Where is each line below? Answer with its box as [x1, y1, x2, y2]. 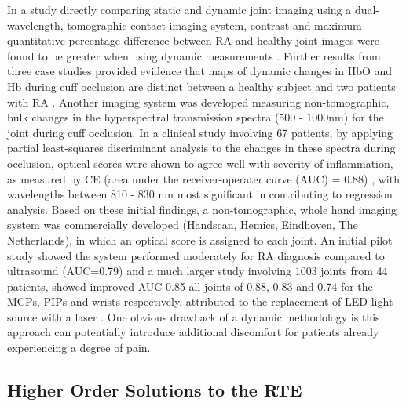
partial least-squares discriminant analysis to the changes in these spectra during [7, 140, 396, 156]
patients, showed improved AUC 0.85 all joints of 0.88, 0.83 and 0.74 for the [7, 277, 373, 294]
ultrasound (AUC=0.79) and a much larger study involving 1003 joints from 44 [7, 263, 388, 279]
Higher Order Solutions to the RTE [7, 378, 302, 402]
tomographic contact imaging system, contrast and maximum [67, 16, 362, 33]
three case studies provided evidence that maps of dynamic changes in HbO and [7, 63, 393, 79]
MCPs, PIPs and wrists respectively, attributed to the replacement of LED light [7, 293, 393, 310]
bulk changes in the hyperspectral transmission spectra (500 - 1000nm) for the [7, 109, 384, 125]
